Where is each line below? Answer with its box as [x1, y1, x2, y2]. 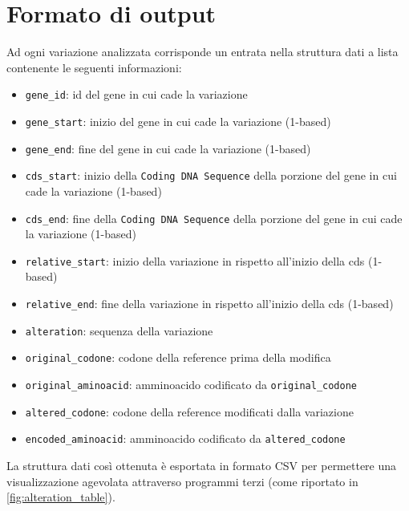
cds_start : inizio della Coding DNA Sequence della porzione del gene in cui [25, 167, 397, 184]
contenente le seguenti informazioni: [6, 59, 182, 75]
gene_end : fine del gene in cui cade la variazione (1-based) [25, 140, 311, 156]
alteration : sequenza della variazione [25, 322, 213, 339]
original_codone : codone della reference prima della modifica [25, 349, 331, 366]
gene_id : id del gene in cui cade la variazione [25, 86, 248, 103]
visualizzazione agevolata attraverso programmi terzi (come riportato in [6, 472, 358, 489]
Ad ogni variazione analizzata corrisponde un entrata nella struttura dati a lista [6, 43, 399, 60]
